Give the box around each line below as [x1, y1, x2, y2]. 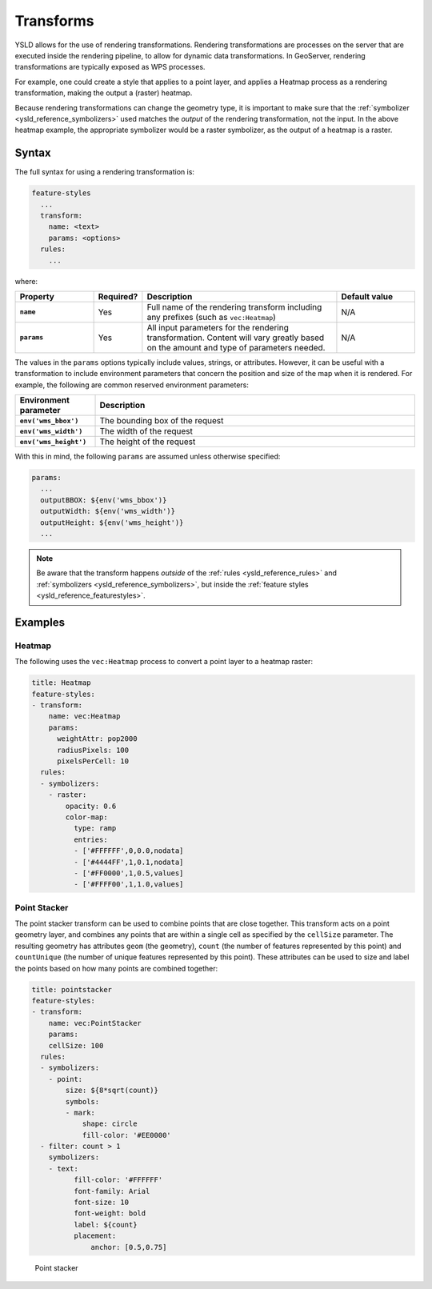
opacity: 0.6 [65, 801, 117, 811]
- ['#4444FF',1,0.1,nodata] [73, 857, 184, 867]
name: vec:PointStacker [48, 1019, 142, 1027]
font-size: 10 [73, 1198, 130, 1207]
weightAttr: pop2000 [57, 735, 138, 743]
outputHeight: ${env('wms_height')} [40, 518, 184, 527]
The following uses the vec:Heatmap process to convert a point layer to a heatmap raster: [14, 657, 314, 667]
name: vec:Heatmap [48, 712, 121, 721]
